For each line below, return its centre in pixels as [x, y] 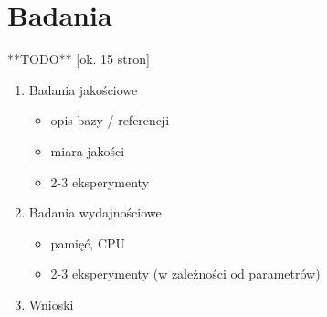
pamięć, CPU [88, 243]
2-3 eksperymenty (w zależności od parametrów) [185, 274]
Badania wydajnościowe [95, 212]
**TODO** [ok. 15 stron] [79, 59]
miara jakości [88, 150]
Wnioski [51, 304]
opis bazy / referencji [110, 120]
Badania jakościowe [83, 89]
